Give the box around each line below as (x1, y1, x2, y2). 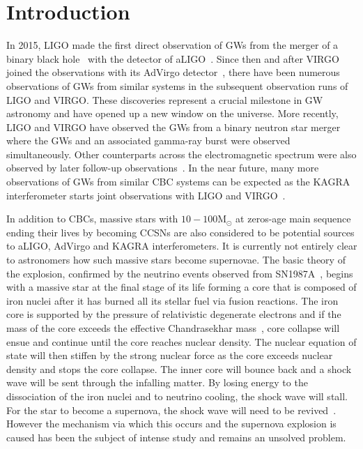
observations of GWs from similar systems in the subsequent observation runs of (6, 78, 348, 93)
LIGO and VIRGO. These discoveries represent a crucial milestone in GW (6, 92, 323, 107)
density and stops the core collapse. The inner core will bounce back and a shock (6, 361, 352, 376)
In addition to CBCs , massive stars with (6, 211, 178, 226)
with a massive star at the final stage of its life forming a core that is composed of (6, 280, 357, 294)
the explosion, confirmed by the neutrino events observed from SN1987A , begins (6, 266, 353, 280)
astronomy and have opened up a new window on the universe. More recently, (6, 106, 339, 121)
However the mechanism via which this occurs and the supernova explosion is (6, 416, 337, 431)
